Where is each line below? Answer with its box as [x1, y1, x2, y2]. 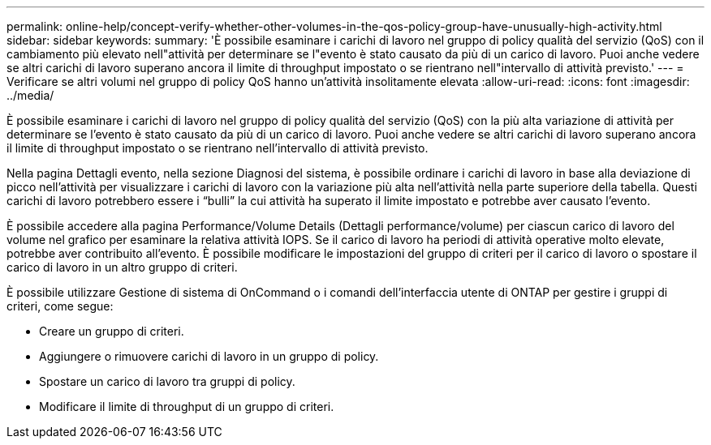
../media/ [6, 88, 54, 102]
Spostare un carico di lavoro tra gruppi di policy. [39, 374, 295, 388]
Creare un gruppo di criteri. [39, 324, 184, 338]
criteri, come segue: [6, 299, 114, 313]
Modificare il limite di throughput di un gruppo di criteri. [39, 400, 334, 413]
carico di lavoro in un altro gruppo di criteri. [6, 260, 238, 274]
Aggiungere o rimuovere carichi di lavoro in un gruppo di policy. [39, 349, 379, 363]
